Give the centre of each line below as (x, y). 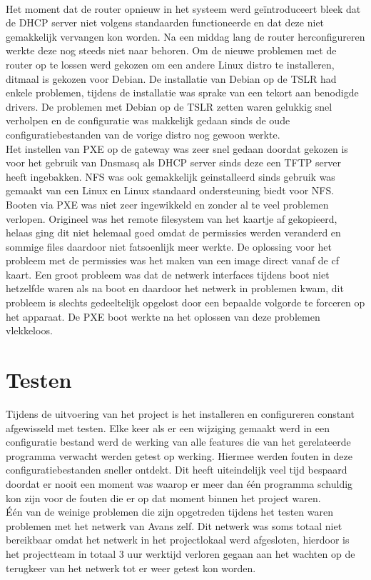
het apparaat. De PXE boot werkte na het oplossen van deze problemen (163, 316)
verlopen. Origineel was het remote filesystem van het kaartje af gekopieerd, (172, 218)
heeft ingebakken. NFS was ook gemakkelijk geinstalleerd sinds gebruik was (171, 176)
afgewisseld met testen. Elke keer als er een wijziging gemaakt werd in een (168, 427)
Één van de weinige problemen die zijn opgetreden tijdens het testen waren (169, 512)
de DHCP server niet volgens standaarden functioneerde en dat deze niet (165, 22)
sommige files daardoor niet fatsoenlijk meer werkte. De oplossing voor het (169, 246)
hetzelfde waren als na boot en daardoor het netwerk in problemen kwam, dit (175, 288)
